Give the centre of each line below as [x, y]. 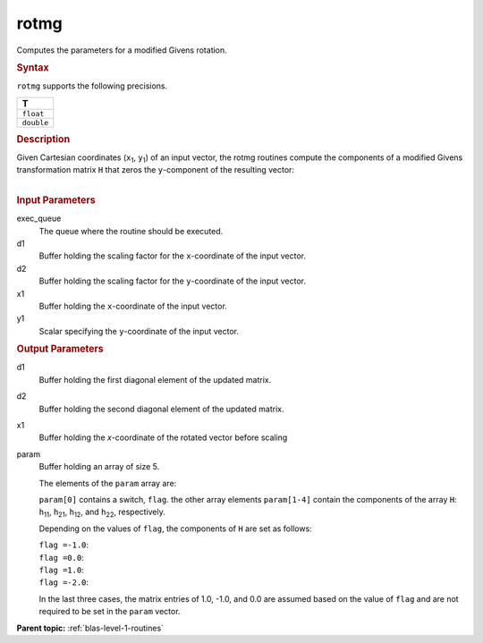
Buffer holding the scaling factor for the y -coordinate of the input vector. [173, 281]
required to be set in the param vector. [110, 612]
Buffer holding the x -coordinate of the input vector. [133, 306]
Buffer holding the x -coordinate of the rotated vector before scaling [163, 437]
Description [43, 139]
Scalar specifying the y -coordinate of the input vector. [139, 331]
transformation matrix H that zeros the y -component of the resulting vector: [156, 170]
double [35, 122]
